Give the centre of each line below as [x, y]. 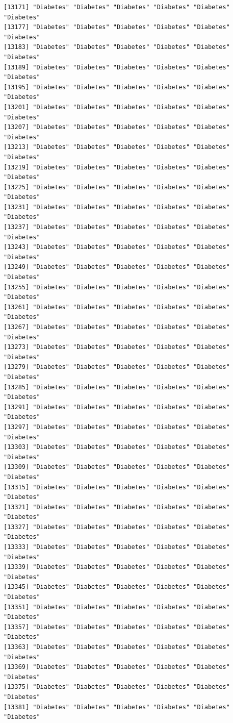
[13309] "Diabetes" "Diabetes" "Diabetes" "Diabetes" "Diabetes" [117, 467]
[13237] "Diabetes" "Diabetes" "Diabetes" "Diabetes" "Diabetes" [117, 227]
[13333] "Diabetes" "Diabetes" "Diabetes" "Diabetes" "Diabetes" [117, 547]
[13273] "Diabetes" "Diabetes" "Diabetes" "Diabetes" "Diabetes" [117, 347]
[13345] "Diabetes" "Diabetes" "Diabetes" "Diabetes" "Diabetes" [117, 587]
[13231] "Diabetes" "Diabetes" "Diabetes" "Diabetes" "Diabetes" [117, 207]
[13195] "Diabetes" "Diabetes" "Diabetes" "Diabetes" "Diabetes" [117, 87]
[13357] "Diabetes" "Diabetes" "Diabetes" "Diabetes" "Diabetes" [117, 627]
